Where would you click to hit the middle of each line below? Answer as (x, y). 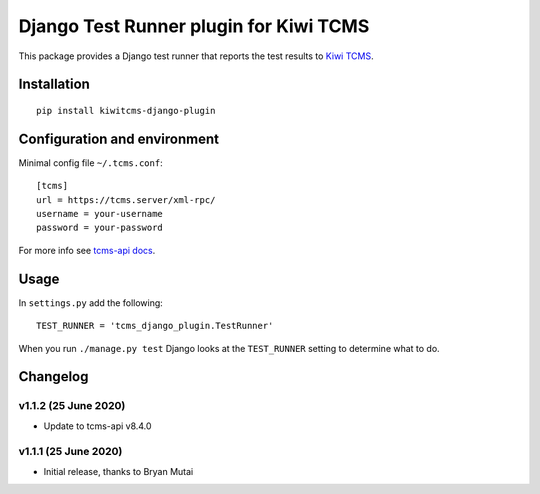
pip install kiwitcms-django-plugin (126, 110)
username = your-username (100, 214)
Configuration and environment (119, 138)
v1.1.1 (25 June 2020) (70, 452)
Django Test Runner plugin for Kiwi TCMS (194, 26)
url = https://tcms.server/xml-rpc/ (126, 199)
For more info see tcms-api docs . (87, 250)
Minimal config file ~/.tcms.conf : (91, 162)
